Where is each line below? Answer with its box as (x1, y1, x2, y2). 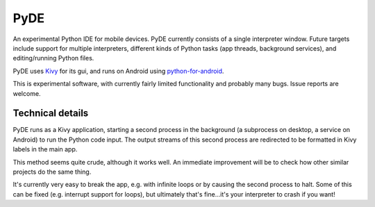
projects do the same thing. (12, 167, 92, 176)
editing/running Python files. (12, 54, 94, 63)
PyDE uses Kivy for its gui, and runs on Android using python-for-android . (12, 67, 224, 75)
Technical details (12, 108, 89, 119)
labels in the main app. (12, 145, 78, 154)
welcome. (12, 89, 41, 97)
